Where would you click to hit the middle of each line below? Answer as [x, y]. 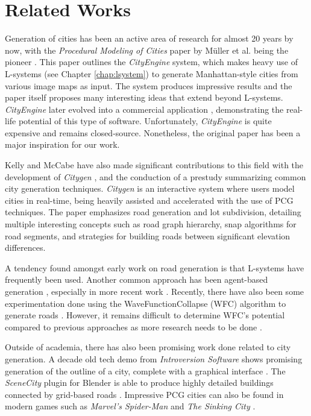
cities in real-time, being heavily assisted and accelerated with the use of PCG [149, 200]
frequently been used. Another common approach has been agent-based [137, 279]
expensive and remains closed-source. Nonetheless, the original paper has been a [153, 132]
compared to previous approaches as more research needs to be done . [134, 326]
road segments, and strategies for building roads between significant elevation [148, 235]
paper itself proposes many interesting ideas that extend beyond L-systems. [144, 97]
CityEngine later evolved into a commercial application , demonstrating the [144, 109]
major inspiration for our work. [62, 144]
